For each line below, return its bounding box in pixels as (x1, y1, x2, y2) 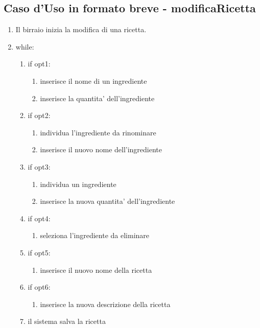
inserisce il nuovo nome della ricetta (40, 264, 152, 275)
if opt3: (28, 161, 51, 172)
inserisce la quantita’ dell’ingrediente (40, 92, 155, 103)
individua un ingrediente (40, 178, 116, 189)
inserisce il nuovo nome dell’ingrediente (40, 144, 162, 155)
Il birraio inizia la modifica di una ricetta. (15, 24, 147, 35)
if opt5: (28, 247, 51, 257)
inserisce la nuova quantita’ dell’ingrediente (40, 196, 175, 206)
